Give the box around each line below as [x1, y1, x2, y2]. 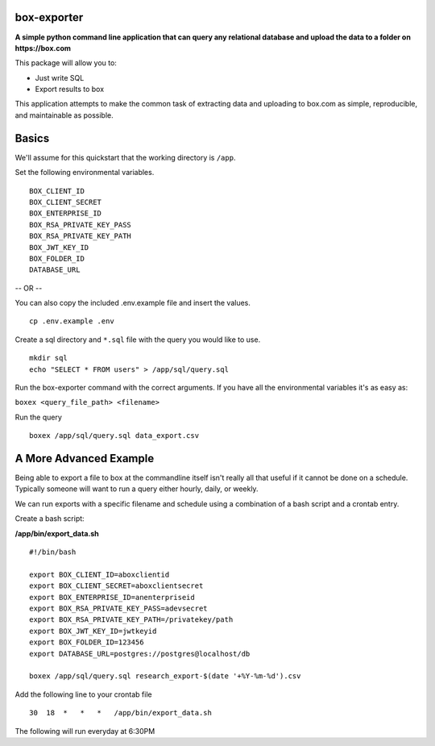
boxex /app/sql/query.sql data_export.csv [29, 431, 200, 440]
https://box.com [14, 43, 72, 52]
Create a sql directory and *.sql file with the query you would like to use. [14, 335, 261, 344]
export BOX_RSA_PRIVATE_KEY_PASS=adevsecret [29, 604, 209, 613]
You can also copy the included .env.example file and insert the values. [14, 298, 251, 308]
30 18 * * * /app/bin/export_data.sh [29, 708, 213, 718]
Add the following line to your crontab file [14, 690, 152, 699]
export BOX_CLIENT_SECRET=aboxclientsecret [29, 581, 204, 590]
